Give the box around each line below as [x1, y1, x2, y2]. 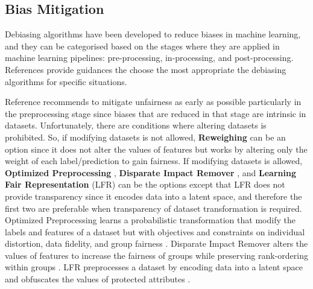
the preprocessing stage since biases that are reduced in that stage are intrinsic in [5, 107, 306, 119]
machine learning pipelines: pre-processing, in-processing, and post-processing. [5, 51, 294, 64]
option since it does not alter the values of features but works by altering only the [5, 142, 308, 155]
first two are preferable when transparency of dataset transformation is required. [5, 202, 302, 214]
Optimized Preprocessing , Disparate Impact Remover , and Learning [5, 166, 296, 179]
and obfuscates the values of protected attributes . [5, 273, 191, 285]
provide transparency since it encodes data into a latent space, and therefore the [5, 189, 302, 202]
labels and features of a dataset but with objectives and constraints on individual [5, 225, 305, 238]
